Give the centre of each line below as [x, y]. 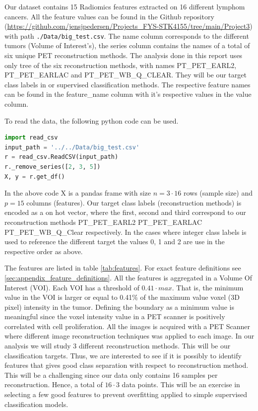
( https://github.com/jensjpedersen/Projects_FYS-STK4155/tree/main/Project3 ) [129, 26]
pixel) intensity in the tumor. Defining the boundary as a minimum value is [119, 307]
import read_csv [31, 138]
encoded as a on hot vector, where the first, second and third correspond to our [125, 212]
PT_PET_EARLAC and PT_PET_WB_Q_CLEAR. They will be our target [126, 75]
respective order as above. [44, 251]
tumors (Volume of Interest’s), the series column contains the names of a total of [127, 45]
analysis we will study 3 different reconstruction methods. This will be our [118, 346]
